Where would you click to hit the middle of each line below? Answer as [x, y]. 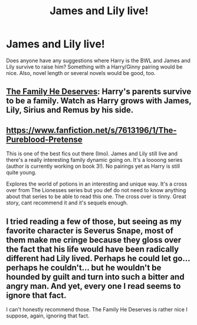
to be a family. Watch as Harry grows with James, [99, 101]
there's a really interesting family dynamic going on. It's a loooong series [94, 160]
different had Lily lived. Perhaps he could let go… [98, 258]
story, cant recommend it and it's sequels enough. [67, 203]
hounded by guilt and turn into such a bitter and [95, 277]
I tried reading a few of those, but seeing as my [94, 221]
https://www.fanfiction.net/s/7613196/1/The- [91, 130]
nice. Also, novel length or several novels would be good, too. [81, 73]
